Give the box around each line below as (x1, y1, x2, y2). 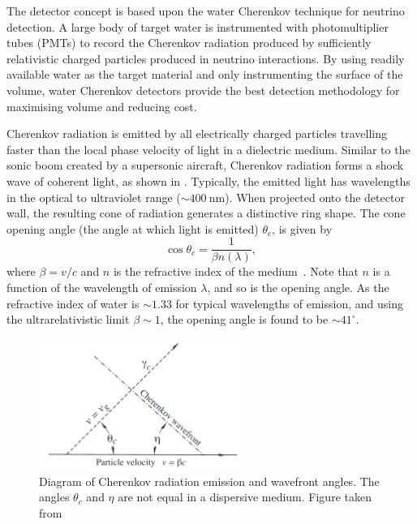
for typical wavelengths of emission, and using (175, 294, 403, 311)
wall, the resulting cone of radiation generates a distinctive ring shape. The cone (6, 204, 406, 221)
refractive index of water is (6, 294, 140, 311)
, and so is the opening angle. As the (207, 278, 389, 295)
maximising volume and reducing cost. (6, 97, 197, 114)
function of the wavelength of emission (6, 278, 197, 295)
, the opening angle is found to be (160, 311, 329, 328)
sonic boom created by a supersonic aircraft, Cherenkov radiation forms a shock (6, 157, 404, 174)
